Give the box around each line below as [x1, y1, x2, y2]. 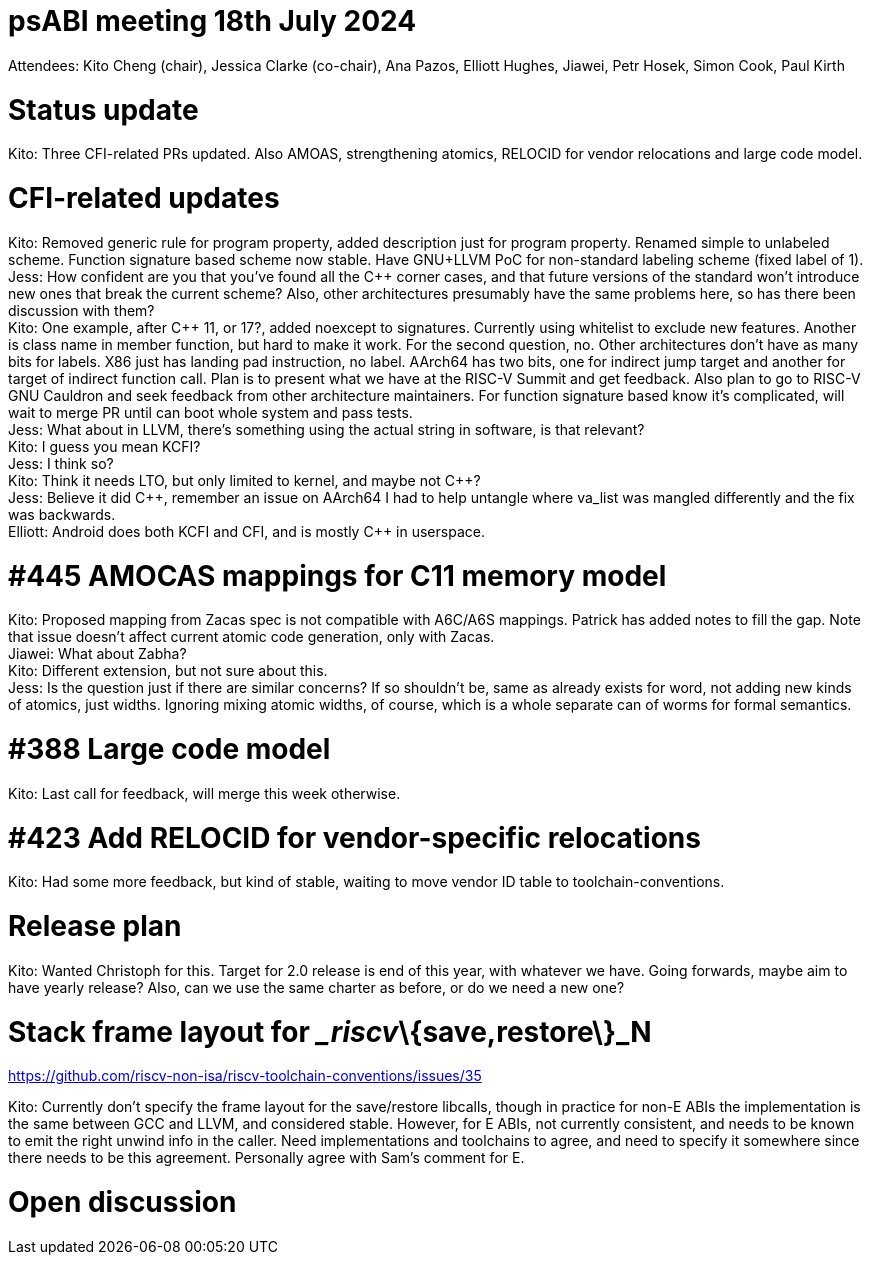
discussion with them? [8, 301, 155, 319]
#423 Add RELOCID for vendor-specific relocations [8, 820, 701, 855]
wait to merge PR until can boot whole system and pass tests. [8, 403, 413, 421]
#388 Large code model [8, 732, 331, 766]
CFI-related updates [8, 181, 280, 215]
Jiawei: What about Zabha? [8, 645, 187, 663]
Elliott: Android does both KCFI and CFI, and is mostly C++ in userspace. [8, 522, 485, 540]
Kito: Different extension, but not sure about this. [8, 662, 328, 680]
